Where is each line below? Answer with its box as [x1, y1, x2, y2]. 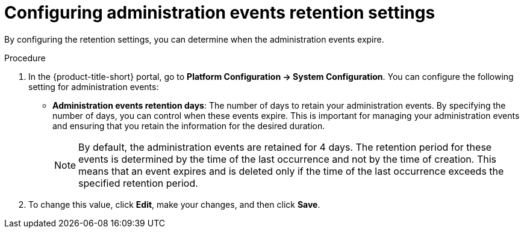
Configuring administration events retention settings [4, 2, 435, 23]
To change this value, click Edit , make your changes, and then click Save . [28, 199, 320, 210]
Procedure [4, 52, 46, 63]
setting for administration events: [28, 81, 159, 92]
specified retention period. [78, 177, 198, 189]
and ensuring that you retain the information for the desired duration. [52, 120, 325, 131]
